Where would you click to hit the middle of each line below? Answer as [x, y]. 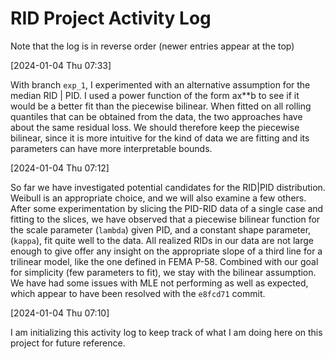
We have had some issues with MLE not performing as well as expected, [159, 283]
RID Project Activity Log [111, 18]
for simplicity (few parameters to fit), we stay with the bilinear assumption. [163, 272]
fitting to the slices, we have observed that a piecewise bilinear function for [165, 219]
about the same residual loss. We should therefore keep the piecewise [155, 127]
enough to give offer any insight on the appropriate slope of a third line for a [166, 251]
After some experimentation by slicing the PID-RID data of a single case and [167, 208]
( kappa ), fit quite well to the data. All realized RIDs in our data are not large [162, 240]
